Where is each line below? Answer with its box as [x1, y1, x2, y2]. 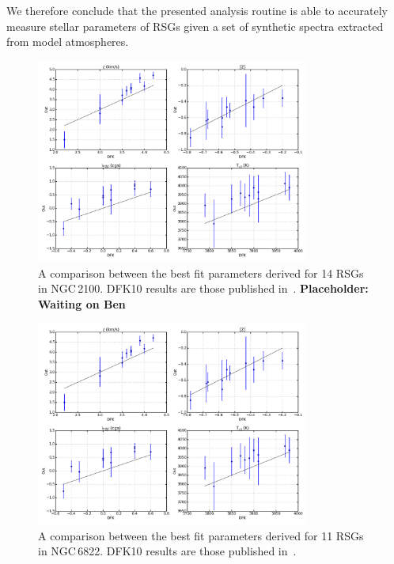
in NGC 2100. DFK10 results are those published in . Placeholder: [38, 280, 369, 297]
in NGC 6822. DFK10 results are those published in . [38, 543, 297, 559]
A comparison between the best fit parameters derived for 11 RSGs [38, 527, 364, 543]
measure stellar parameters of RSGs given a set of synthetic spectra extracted [6, 17, 384, 34]
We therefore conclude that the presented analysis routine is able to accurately [6, 2, 388, 18]
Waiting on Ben [38, 295, 126, 312]
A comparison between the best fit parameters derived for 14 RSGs [38, 264, 364, 281]
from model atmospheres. [6, 33, 129, 50]
